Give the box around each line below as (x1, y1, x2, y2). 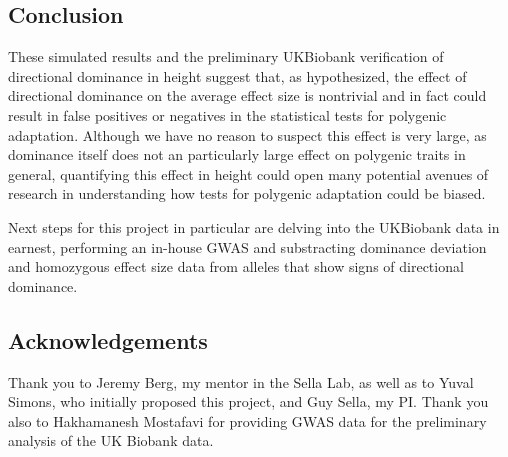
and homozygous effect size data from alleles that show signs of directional (8, 256, 464, 277)
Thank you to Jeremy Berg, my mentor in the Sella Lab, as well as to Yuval (8, 371, 474, 392)
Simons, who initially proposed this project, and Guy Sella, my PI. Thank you (8, 391, 489, 412)
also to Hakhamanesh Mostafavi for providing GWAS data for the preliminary (8, 410, 487, 431)
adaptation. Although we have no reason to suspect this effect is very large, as (8, 124, 487, 145)
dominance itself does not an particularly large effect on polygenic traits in (8, 144, 466, 165)
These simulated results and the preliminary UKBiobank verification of (8, 46, 444, 67)
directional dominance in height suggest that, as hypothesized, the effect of (8, 65, 467, 86)
